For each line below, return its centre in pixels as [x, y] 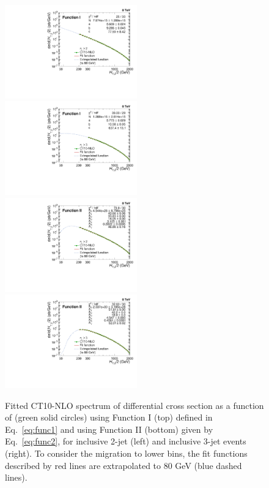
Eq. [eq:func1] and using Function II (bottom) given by [109, 429]
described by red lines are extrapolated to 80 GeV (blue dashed [123, 465]
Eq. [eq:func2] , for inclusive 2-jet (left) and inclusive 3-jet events [126, 441]
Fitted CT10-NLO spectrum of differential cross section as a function [134, 405]
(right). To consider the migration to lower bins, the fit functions [126, 453]
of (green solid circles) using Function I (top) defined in [109, 417]
